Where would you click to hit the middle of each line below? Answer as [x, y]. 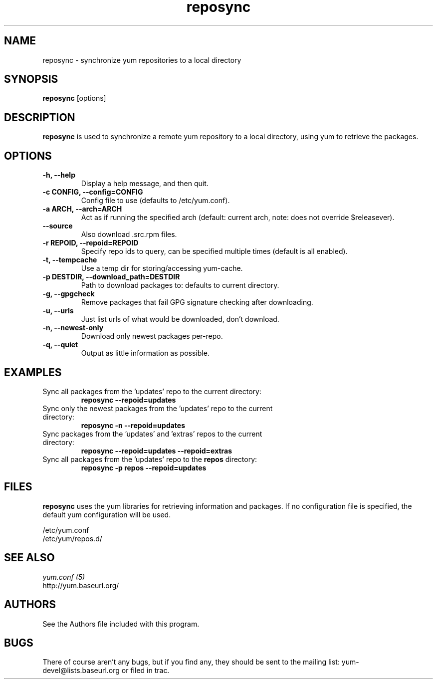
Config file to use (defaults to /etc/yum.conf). [155, 201]
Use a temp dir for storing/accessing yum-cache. [162, 268]
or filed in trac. [145, 671]
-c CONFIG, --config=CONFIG [93, 192]
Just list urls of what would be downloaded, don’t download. [180, 319]
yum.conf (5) [64, 577]
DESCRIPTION [40, 117]
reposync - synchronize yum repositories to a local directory [142, 60]
